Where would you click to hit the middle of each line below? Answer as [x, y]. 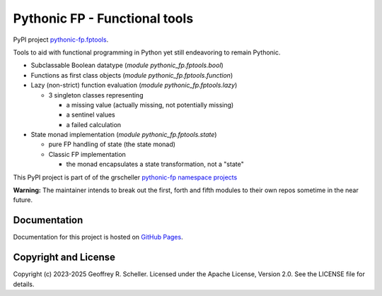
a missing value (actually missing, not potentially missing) [150, 105]
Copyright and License [64, 257]
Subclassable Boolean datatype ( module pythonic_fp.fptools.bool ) [127, 65]
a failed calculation [94, 124]
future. [23, 200]
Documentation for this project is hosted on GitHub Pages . [98, 237]
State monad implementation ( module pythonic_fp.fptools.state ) [124, 135]
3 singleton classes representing [96, 95]
